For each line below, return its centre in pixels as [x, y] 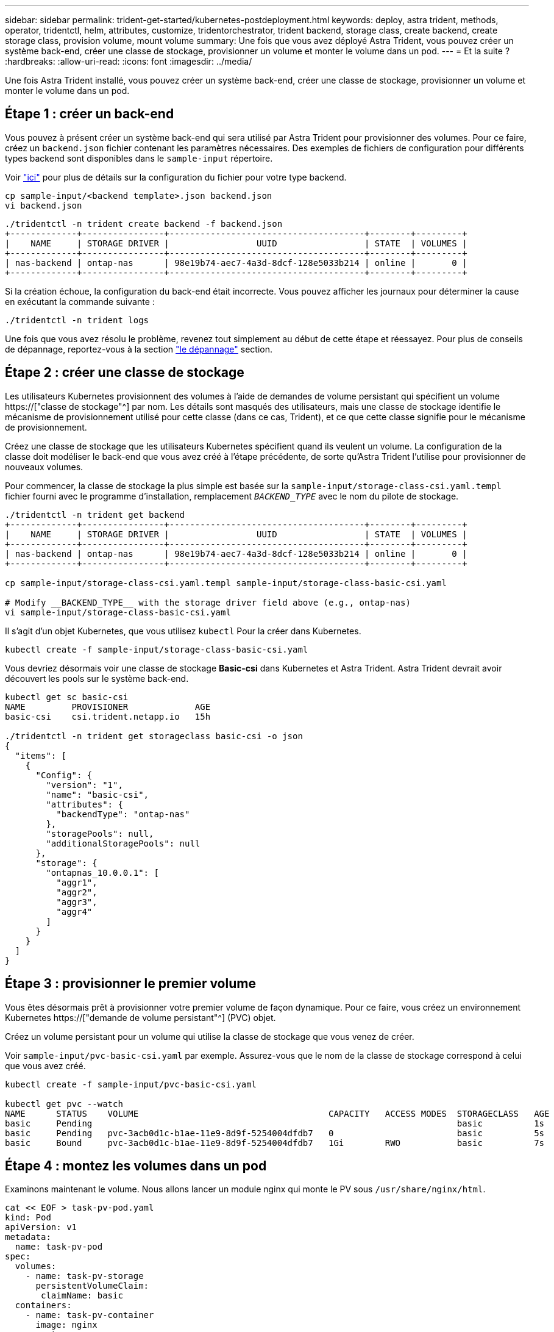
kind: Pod [28, 1218]
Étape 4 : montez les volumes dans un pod [136, 1165]
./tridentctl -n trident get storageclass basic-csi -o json [154, 736]
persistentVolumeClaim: [92, 1286]
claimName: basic [82, 1296]
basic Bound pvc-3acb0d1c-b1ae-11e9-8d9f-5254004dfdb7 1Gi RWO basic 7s [275, 1143]
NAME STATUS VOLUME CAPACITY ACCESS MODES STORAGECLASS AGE [277, 1113]
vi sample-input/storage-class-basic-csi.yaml [118, 612]
